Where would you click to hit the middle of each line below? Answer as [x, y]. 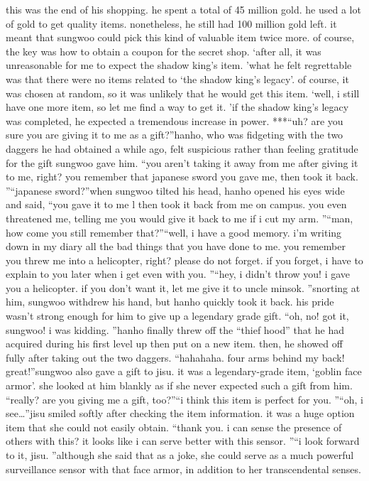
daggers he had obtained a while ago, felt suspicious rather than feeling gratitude [182, 148]
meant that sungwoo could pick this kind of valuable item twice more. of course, [180, 37]
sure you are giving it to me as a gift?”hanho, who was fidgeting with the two [175, 135]
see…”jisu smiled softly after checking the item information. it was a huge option [180, 413]
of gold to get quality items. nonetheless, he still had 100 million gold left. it [171, 23]
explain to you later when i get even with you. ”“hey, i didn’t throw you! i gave [178, 274]
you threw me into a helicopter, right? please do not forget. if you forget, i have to [184, 260]
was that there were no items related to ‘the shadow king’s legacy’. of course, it [177, 79]
